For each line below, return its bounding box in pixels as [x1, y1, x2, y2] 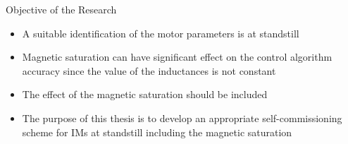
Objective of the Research [6, 2, 117, 16]
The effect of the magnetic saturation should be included [22, 87, 268, 102]
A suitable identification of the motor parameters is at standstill [22, 25, 299, 40]
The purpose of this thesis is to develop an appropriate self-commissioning [22, 110, 342, 125]
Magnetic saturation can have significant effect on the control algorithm [22, 49, 333, 64]
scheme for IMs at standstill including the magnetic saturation [22, 124, 292, 139]
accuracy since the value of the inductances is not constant [22, 63, 276, 78]
